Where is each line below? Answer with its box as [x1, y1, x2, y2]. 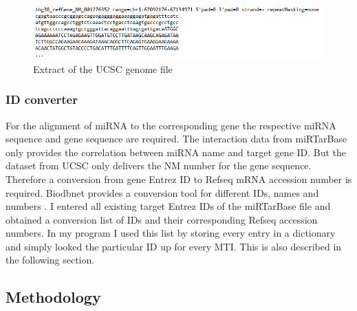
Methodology [6, 286, 101, 308]
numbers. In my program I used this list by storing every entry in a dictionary [6, 226, 336, 240]
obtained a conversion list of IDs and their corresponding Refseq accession [6, 212, 318, 226]
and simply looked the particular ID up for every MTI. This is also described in [6, 239, 342, 253]
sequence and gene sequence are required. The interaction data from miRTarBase [6, 131, 347, 146]
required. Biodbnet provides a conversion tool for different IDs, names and [6, 185, 319, 200]
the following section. [6, 253, 95, 267]
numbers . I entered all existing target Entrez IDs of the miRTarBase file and [6, 199, 331, 213]
